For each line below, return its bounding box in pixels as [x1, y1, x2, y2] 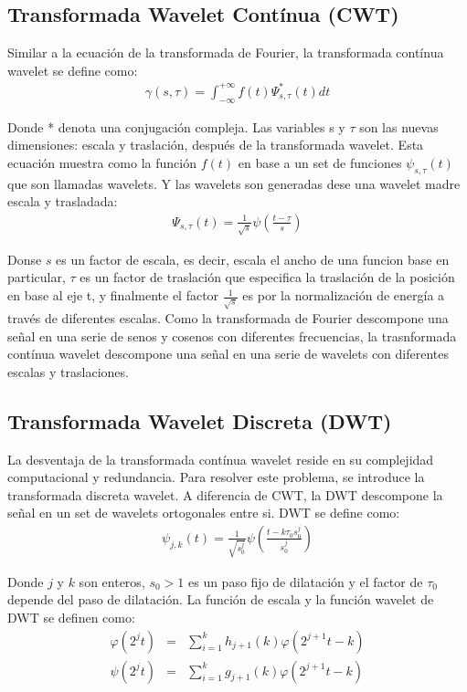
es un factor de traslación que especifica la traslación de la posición [80, 267, 455, 287]
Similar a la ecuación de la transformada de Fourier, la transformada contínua [7, 43, 444, 62]
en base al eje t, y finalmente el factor [7, 286, 219, 305]
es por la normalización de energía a [242, 286, 445, 305]
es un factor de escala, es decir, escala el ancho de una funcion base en [56, 249, 450, 268]
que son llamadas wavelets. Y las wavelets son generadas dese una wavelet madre [7, 173, 461, 193]
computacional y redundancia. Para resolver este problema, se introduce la [7, 467, 425, 487]
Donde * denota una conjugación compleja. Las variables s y [7, 117, 345, 136]
